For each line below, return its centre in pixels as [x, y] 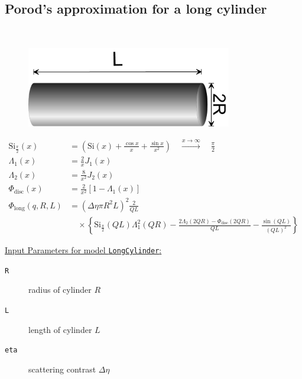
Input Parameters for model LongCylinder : [83, 250]
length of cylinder [60, 329]
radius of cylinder [60, 290]
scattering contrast [62, 369]
